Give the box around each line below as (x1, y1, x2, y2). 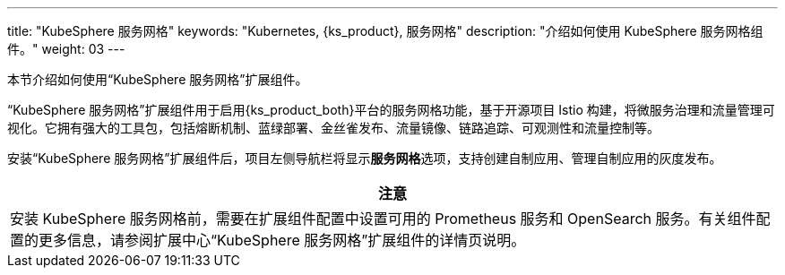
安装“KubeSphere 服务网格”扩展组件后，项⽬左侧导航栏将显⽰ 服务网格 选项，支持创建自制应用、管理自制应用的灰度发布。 (7, 150, 722, 166)
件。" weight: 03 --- (7, 41, 125, 56)
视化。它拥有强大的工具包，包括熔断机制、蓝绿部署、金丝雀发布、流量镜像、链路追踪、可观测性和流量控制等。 (7, 120, 660, 135)
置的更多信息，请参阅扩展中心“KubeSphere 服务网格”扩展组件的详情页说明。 (10, 231, 526, 249)
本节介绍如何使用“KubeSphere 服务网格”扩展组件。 (7, 72, 308, 87)
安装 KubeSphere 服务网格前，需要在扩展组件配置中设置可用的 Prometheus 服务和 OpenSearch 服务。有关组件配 (10, 210, 771, 228)
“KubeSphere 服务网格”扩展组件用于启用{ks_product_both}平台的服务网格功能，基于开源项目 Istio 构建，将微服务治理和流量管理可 (7, 102, 775, 117)
